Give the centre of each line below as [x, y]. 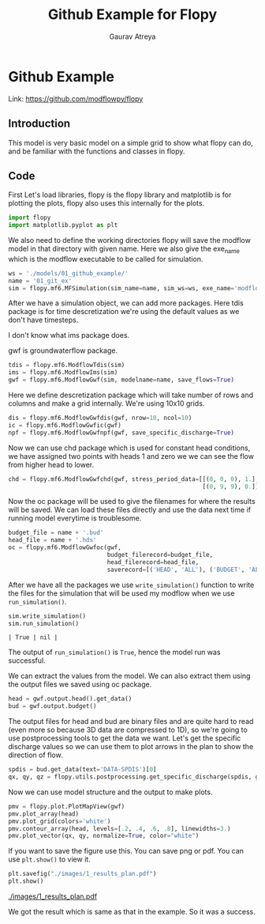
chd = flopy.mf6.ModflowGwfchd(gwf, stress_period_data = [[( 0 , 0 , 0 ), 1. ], [134, 479]
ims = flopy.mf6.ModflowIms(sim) [63, 373]
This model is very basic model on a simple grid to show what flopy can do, [131, 142]
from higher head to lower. [51, 464]
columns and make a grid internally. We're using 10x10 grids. [106, 403]
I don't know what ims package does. [69, 335]
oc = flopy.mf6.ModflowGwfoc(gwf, [65, 547]
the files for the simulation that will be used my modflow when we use [121, 593]
